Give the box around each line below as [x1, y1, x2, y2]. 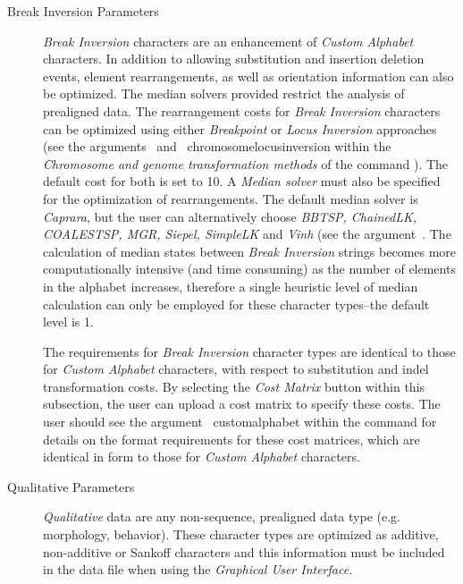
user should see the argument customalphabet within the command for [43, 412, 437, 431]
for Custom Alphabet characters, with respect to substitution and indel [43, 360, 429, 378]
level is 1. [43, 312, 94, 331]
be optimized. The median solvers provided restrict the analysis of [43, 84, 405, 103]
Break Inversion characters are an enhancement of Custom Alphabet [43, 31, 414, 50]
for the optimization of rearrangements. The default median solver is [43, 189, 418, 207]
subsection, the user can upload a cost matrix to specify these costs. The [43, 394, 441, 413]
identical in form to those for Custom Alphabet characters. [43, 447, 360, 466]
